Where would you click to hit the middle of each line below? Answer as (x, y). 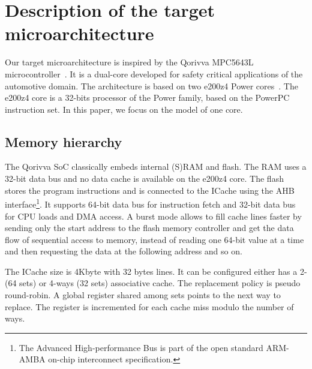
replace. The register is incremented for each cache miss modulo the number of (149, 306)
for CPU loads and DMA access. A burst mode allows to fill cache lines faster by (153, 216)
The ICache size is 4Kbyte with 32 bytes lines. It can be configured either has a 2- (156, 271)
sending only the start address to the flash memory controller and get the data (149, 228)
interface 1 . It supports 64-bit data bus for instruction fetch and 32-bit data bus (150, 203)
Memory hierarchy (64, 141)
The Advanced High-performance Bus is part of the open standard (141, 347)
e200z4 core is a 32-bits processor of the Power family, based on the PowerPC (147, 97)
